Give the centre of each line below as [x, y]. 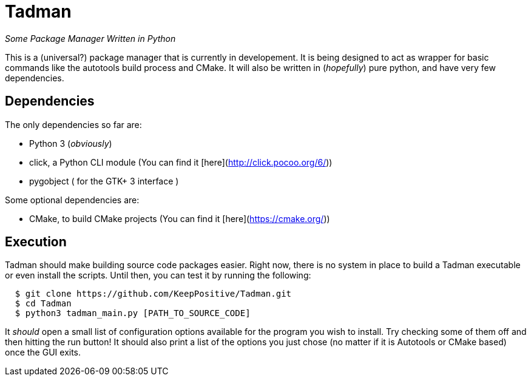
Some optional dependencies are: [72, 200]
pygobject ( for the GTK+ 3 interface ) [104, 181]
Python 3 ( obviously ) [71, 143]
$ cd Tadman [43, 304]
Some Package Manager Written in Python [90, 38]
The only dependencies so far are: [73, 124]
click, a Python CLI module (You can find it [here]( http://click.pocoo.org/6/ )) [181, 162]
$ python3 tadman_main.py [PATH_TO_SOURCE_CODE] [133, 313]
